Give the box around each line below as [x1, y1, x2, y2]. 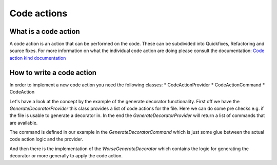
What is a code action [9, 27, 81, 36]
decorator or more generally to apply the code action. [9, 153, 123, 159]
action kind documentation [9, 55, 66, 61]
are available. [9, 120, 38, 126]
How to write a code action [9, 68, 97, 77]
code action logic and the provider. [9, 136, 83, 143]
